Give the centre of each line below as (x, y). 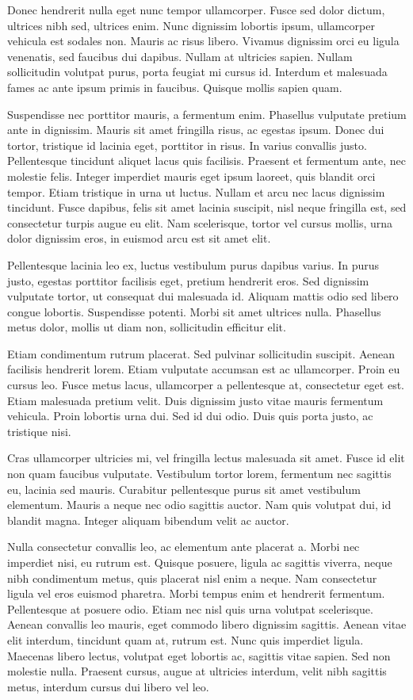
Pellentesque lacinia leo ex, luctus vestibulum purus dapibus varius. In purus (193, 264)
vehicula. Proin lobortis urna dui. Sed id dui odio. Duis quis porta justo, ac (190, 416)
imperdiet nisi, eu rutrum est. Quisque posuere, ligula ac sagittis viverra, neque (200, 562)
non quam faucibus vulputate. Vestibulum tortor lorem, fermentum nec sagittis (199, 474)
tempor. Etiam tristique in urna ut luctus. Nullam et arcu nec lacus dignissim (196, 191)
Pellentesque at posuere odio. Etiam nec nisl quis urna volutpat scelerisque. (190, 608)
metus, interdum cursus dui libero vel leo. (108, 686)
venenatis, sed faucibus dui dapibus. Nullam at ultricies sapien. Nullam (180, 56)
